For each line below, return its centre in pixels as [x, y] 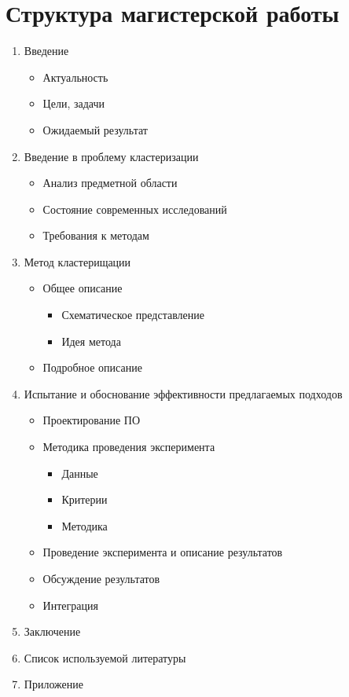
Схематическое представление [133, 315]
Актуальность [75, 77]
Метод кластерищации [77, 261]
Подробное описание [92, 367]
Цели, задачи [74, 103]
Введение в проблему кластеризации [111, 156]
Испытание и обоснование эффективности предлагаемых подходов [183, 393]
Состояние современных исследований [135, 209]
